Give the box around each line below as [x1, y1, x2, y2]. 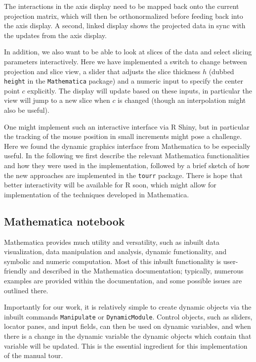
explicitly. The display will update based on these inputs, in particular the [27, 85, 252, 95]
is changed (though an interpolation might [118, 95, 246, 105]
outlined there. [4, 285, 48, 295]
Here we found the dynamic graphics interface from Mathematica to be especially [4, 140, 251, 151]
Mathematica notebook [4, 213, 125, 228]
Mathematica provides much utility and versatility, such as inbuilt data [4, 236, 219, 247]
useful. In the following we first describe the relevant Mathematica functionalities [4, 150, 250, 161]
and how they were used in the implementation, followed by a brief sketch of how [4, 160, 250, 170]
